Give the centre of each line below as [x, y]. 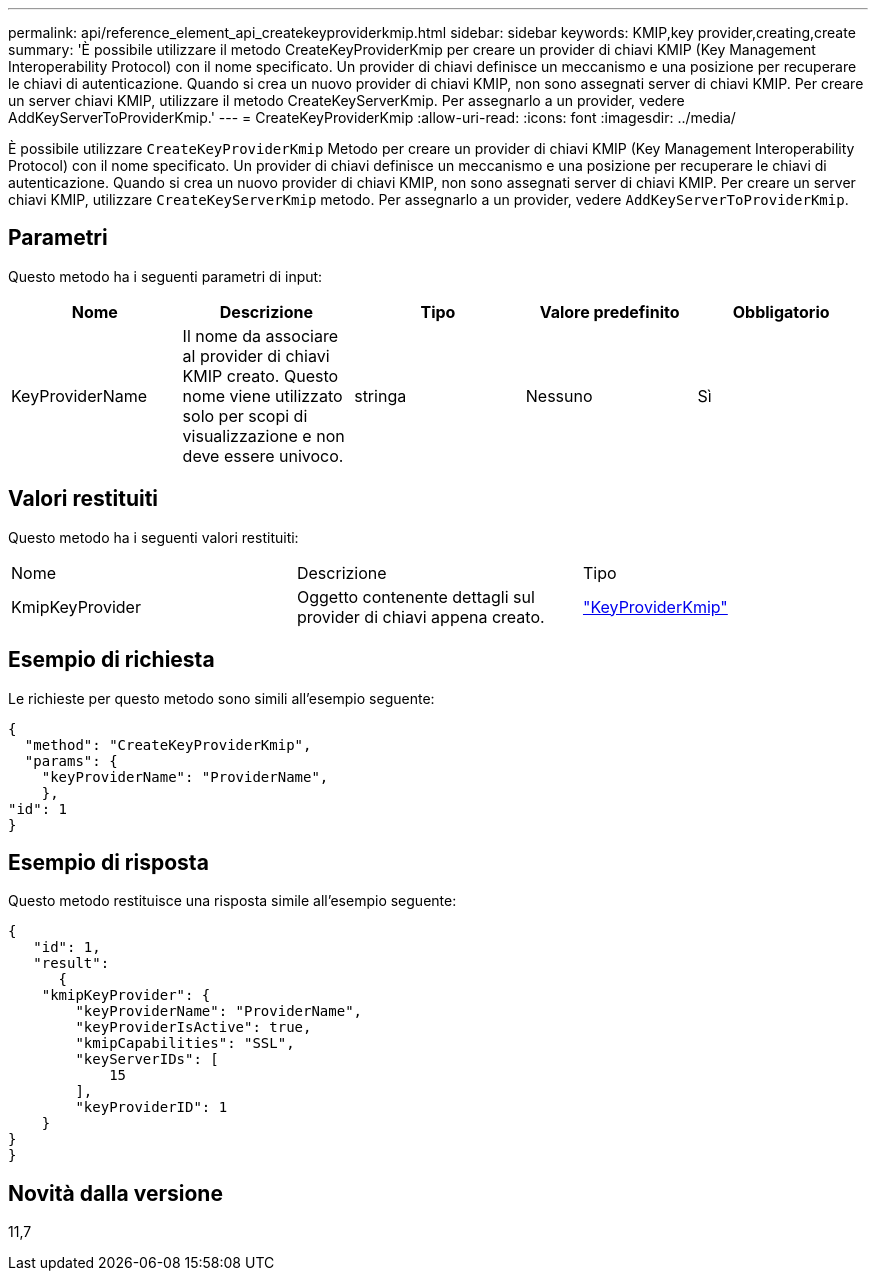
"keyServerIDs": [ [147, 1059]
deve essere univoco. [263, 455]
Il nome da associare [260, 335]
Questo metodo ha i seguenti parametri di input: [165, 276]
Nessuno [559, 395]
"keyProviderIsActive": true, [193, 1027]
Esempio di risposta [108, 862]
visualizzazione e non [263, 435]
